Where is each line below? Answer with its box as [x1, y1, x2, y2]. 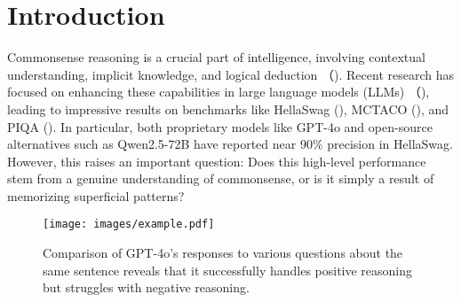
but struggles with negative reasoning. [43, 278, 250, 297]
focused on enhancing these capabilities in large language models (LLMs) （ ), [7, 82, 430, 101]
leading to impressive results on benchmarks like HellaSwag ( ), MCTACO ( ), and [7, 99, 449, 118]
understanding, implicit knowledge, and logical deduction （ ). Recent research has [7, 65, 455, 83]
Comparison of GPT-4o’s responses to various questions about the [43, 244, 403, 262]
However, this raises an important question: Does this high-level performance [7, 151, 426, 170]
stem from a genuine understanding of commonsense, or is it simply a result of [7, 169, 434, 188]
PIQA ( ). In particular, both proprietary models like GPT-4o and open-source [7, 117, 433, 136]
